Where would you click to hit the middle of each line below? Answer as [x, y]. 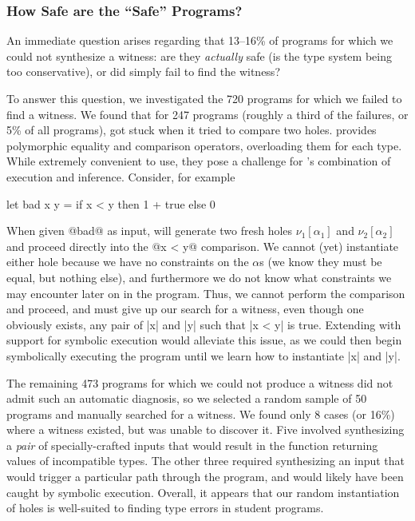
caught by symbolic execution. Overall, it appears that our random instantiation [203, 492]
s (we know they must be [321, 262]
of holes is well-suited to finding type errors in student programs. [165, 508]
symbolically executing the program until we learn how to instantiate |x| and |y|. [204, 355]
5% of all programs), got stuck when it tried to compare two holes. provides [192, 130]
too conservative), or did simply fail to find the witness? [143, 72]
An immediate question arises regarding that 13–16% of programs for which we [200, 40]
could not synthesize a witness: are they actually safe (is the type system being [199, 56]
